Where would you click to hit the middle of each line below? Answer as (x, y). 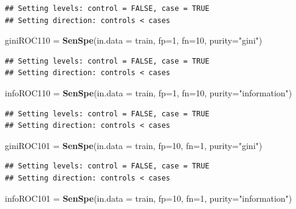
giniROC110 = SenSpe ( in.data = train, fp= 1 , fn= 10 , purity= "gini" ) (134, 40)
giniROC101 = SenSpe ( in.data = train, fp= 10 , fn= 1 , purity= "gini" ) (134, 145)
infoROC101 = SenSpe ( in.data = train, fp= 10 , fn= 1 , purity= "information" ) (149, 198)
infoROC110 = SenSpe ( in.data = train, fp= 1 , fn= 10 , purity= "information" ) (149, 92)
